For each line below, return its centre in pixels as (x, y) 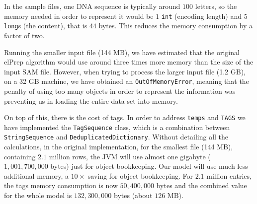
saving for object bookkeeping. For (140, 175)
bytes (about (133, 195)
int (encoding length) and (201, 16)
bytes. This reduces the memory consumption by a (176, 26)
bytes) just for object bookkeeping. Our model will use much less (149, 166)
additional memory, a (36, 175)
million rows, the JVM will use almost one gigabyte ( (130, 156)
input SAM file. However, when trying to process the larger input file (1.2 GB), (125, 71)
